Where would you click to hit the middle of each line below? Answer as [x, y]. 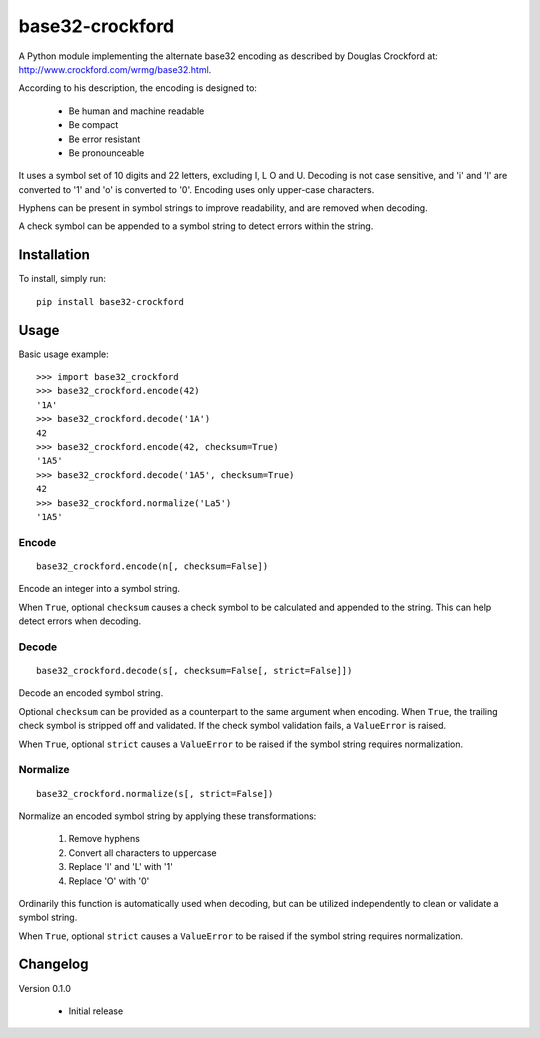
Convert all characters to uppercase [142, 852]
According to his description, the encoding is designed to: [137, 88]
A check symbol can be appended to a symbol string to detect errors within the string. [196, 226]
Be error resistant [104, 139]
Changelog [53, 964]
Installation [54, 255]
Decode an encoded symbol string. [91, 693]
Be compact [93, 125]
